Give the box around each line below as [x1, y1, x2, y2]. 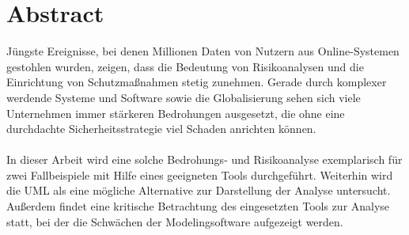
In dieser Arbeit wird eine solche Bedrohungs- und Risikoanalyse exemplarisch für [6, 151, 403, 168]
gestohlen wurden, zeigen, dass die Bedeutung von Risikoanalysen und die [6, 58, 364, 74]
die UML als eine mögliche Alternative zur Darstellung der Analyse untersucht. [6, 182, 391, 199]
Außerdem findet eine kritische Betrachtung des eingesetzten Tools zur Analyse [6, 198, 390, 214]
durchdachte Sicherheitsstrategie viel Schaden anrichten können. [6, 120, 316, 137]
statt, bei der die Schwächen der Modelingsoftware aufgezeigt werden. [6, 213, 343, 229]
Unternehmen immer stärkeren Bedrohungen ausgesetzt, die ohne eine [6, 104, 345, 121]
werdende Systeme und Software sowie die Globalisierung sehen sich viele [6, 89, 361, 105]
